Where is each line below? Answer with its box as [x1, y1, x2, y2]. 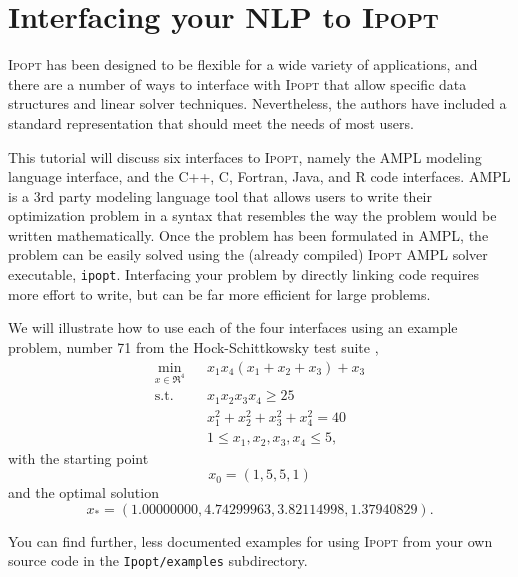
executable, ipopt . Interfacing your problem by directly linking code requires [8, 264, 479, 285]
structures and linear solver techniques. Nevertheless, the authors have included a [8, 93, 507, 114]
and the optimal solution [8, 482, 159, 503]
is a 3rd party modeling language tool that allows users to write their [8, 185, 433, 206]
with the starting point [8, 447, 149, 468]
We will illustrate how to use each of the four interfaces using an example [8, 317, 458, 338]
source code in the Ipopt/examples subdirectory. [8, 550, 308, 571]
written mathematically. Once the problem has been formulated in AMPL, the [8, 224, 489, 245]
